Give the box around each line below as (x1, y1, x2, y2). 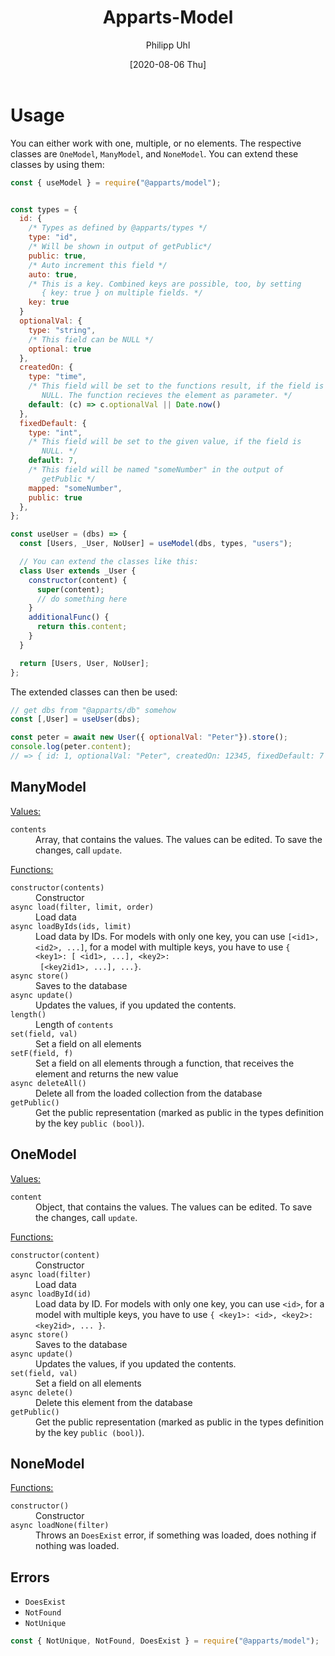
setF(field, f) (10, 1048, 74, 1058)
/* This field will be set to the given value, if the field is (28, 437, 302, 447)
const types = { (10, 204, 78, 215)
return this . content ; (36, 622, 128, 632)
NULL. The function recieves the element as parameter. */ (41, 391, 293, 401)
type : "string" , (28, 325, 97, 335)
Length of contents (35, 1018, 114, 1030)
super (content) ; (36, 584, 105, 595)
